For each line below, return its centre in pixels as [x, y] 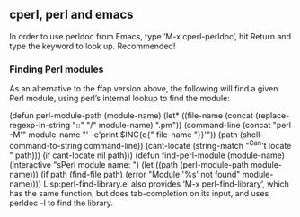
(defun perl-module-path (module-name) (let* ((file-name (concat [131, 116]
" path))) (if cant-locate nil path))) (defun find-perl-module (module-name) [147, 155]
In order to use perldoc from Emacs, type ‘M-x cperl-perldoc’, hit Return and [150, 36]
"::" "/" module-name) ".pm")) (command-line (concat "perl [181, 126]
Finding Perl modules [57, 69]
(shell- [251, 135]
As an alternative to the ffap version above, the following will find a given [144, 89]
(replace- [272, 116]
